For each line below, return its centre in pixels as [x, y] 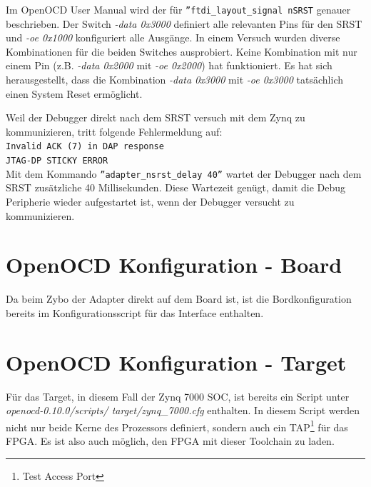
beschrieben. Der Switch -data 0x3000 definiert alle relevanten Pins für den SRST [184, 23]
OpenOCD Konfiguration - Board [174, 265]
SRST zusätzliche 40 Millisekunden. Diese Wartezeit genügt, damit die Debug [176, 187]
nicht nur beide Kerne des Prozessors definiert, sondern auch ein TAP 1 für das [177, 426]
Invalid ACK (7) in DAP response [85, 147]
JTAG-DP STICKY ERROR [57, 161]
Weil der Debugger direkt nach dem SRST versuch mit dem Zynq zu [156, 117]
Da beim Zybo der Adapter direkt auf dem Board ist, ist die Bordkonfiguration [179, 299]
